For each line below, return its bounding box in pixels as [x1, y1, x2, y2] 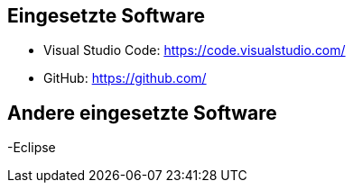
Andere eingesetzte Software [7, 101, 277, 124]
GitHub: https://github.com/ [43, 70, 207, 86]
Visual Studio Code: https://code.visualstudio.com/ [43, 42, 346, 59]
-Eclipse [7, 140, 56, 156]
